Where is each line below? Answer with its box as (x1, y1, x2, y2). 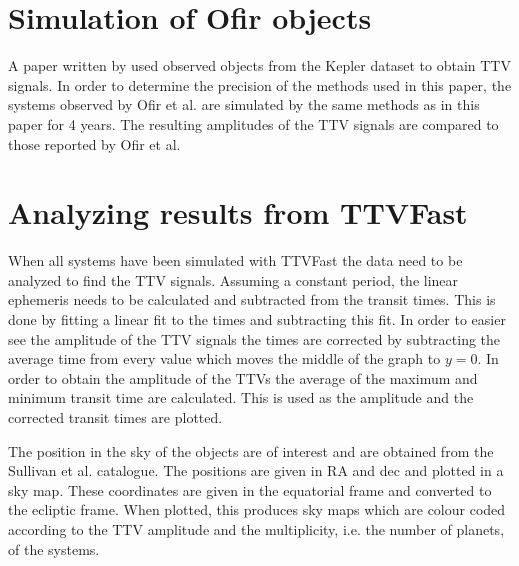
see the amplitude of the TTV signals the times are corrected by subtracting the (8, 328, 501, 349)
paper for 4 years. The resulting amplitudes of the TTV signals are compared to (8, 113, 499, 134)
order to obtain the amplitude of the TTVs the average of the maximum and (8, 367, 478, 388)
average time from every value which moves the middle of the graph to (8, 348, 441, 369)
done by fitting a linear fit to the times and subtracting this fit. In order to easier (8, 309, 506, 329)
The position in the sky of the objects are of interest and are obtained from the (8, 440, 494, 461)
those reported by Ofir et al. (8, 133, 181, 154)
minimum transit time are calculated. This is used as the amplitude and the (8, 387, 474, 408)
